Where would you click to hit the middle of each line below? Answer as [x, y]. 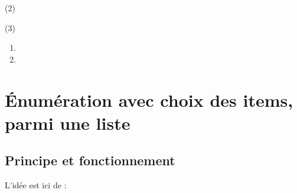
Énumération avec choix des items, [149, 99]
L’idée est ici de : [36, 185]
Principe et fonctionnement [90, 160]
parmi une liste [68, 122]
